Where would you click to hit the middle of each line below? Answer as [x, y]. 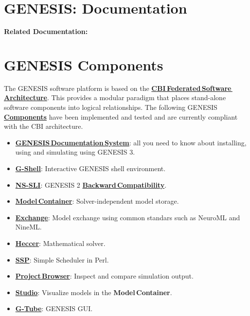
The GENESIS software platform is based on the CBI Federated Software [118, 88]
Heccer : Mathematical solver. [60, 243]
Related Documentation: [46, 31]
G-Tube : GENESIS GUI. [54, 308]
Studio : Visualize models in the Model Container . [94, 292]
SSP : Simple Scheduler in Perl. [62, 259]
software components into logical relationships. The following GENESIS [111, 107]
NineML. [28, 227]
